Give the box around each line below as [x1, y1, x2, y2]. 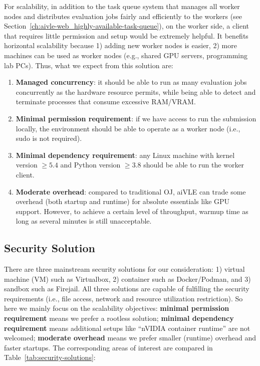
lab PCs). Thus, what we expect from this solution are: [4, 60, 173, 70]
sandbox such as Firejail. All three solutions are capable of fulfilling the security [4, 283, 249, 294]
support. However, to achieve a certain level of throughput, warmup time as [16, 206, 248, 216]
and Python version [60, 159, 121, 170]
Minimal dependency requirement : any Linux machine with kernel [16, 149, 235, 160]
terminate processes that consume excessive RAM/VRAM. [16, 96, 196, 107]
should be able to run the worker [143, 159, 244, 170]
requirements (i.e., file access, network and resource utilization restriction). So [4, 293, 243, 303]
